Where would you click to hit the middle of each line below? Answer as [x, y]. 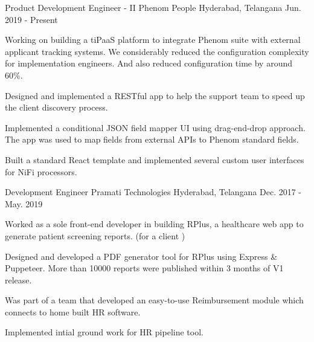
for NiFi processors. [41, 171]
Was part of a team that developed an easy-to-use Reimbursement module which [154, 300]
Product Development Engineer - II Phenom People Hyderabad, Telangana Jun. [153, 7]
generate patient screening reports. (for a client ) [95, 235]
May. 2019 [24, 203]
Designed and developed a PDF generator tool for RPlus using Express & [141, 256]
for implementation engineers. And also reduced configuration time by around [149, 63]
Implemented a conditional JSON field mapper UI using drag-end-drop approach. [155, 127]
